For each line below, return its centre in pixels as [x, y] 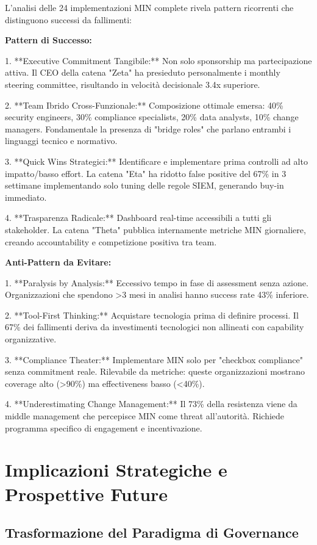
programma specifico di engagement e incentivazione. [104, 428]
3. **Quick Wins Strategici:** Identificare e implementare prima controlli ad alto [156, 161]
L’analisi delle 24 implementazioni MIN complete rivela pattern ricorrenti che [149, 7]
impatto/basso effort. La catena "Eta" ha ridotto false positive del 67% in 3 [146, 173]
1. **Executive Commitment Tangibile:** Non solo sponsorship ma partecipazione [158, 60]
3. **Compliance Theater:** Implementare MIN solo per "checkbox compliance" [154, 359]
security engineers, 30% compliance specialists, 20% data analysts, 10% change [152, 117]
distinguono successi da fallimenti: [68, 19]
